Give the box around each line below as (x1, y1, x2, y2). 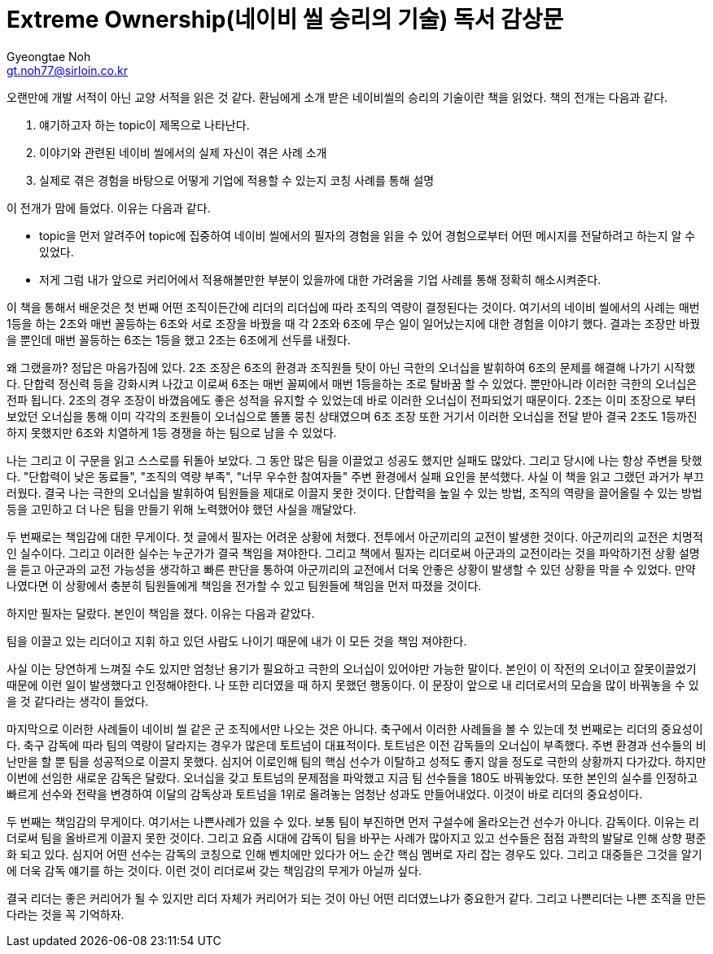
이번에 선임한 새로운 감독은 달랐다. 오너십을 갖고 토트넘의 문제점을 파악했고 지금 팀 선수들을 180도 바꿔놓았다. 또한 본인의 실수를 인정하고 (7, 770, 698, 785)
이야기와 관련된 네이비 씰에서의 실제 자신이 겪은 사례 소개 (39, 145, 327, 160)
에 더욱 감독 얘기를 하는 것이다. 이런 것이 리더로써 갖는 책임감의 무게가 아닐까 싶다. (7, 863, 422, 877)
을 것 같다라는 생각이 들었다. (7, 694, 149, 708)
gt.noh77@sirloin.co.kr (7, 63, 128, 77)
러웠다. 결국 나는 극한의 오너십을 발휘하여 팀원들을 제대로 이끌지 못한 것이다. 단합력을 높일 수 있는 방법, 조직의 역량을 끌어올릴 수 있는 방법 (7, 485, 702, 500)
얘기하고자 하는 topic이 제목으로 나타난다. (39, 117, 250, 132)
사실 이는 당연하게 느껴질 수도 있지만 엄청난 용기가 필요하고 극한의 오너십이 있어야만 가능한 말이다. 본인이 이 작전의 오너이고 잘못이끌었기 (7, 661, 697, 676)
